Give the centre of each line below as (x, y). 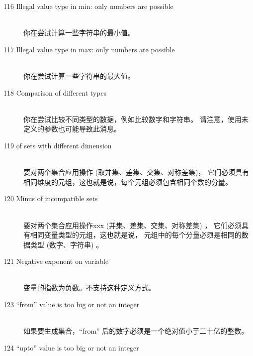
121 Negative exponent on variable (56, 261)
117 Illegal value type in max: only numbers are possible (89, 49)
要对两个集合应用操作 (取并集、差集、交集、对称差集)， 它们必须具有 (136, 172)
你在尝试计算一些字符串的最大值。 (79, 75)
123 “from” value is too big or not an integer (72, 304)
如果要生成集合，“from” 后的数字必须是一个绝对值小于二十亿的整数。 (136, 331)
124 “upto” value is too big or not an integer (71, 347)
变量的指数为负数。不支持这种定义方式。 (89, 288)
